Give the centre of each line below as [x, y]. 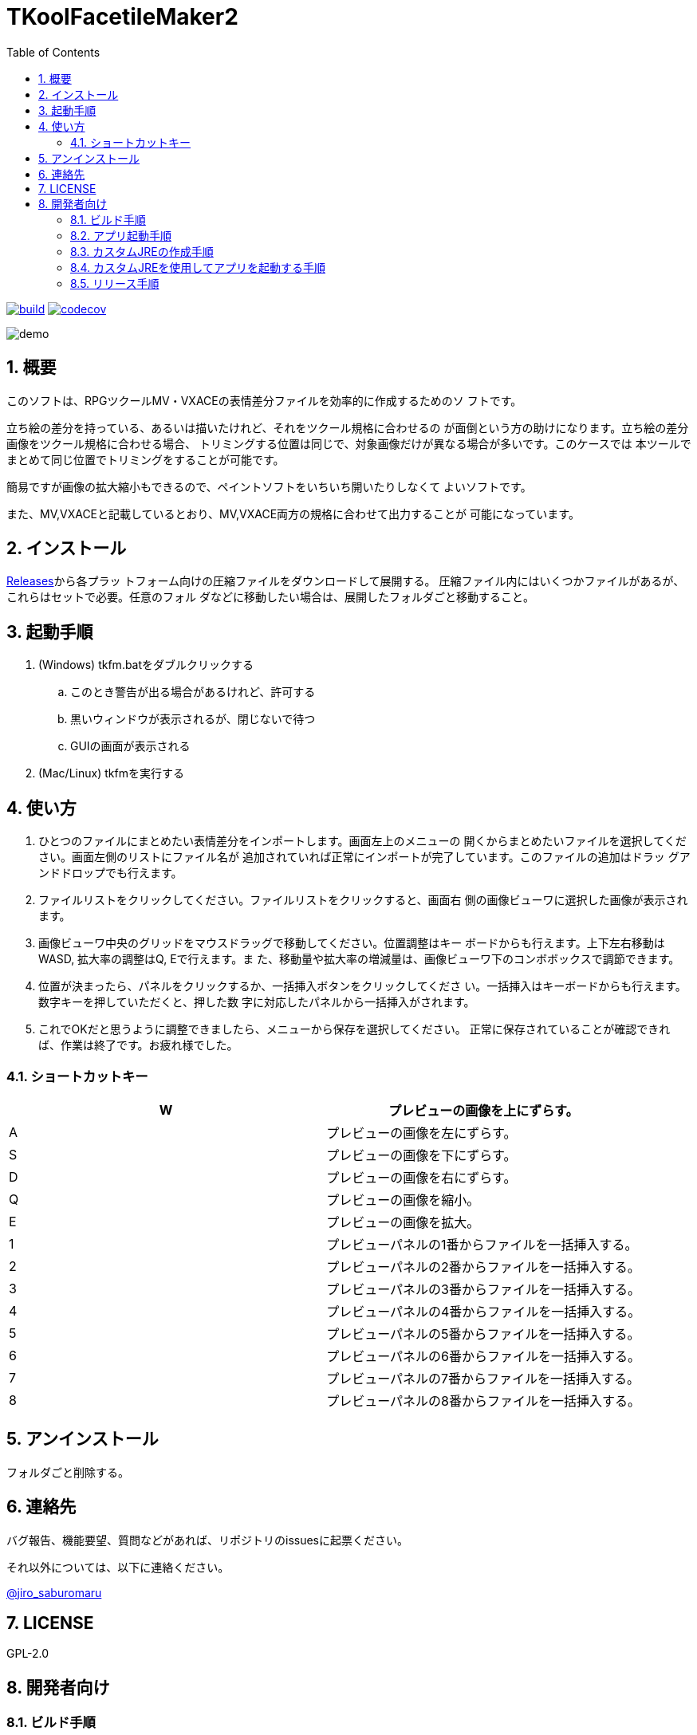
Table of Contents [53, 52]
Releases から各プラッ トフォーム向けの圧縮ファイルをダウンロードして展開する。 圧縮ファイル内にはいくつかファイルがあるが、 [346, 581]
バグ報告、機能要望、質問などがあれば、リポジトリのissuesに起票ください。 [207, 1540]
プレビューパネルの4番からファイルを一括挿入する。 [484, 1311]
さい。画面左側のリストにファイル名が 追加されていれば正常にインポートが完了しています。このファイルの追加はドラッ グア [364, 857]
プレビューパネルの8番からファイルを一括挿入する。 [483, 1401]
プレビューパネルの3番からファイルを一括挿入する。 [483, 1289]
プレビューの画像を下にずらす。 [421, 1155]
